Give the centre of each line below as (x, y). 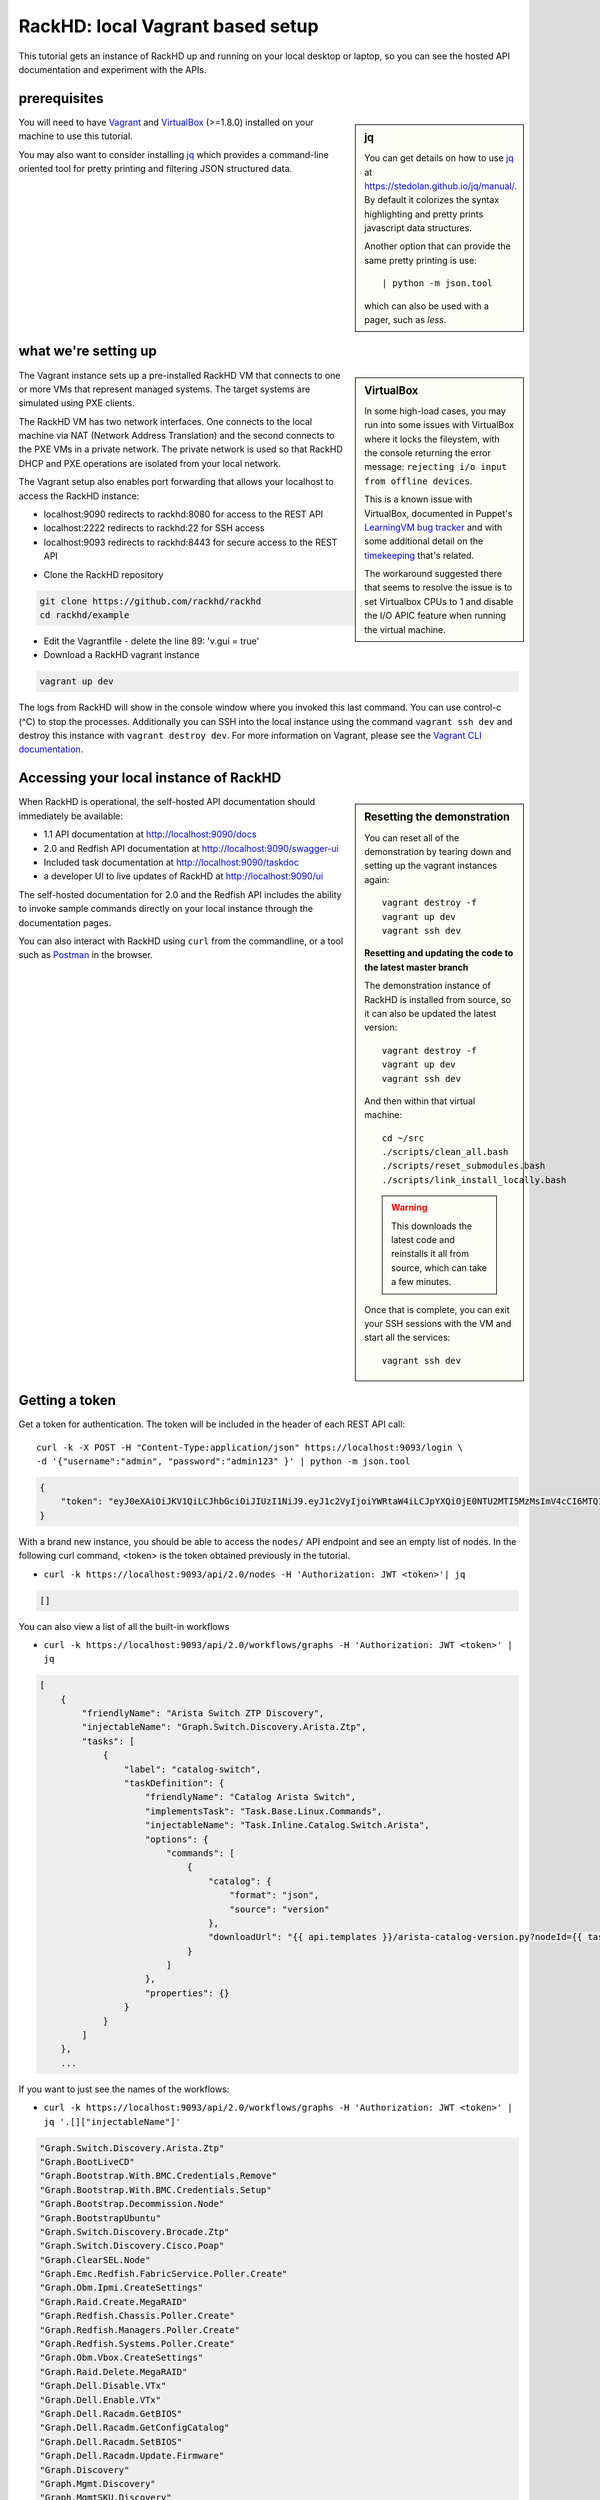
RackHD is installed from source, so (438, 999)
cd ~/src (403, 1138)
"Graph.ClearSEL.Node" (95, 2259)
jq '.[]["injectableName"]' (112, 2121)
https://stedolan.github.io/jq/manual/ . (441, 186)
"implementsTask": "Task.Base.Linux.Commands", (264, 1811)
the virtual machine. (405, 629)
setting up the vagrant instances (431, 866)
